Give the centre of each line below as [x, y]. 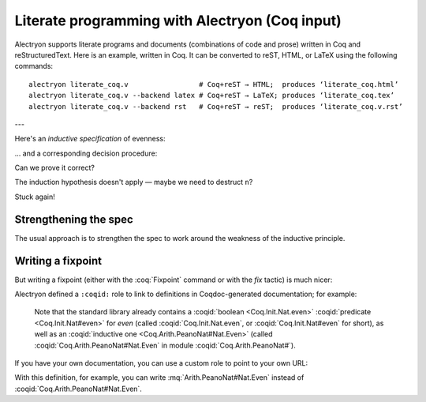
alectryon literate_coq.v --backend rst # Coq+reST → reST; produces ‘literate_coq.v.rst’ [216, 106]
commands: [34, 66]
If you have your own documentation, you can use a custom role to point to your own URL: [161, 363]
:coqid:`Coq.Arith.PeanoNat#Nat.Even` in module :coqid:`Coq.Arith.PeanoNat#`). [165, 345]
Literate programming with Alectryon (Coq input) [178, 21]
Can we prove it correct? [54, 168]
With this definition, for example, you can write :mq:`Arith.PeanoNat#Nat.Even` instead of [159, 378]
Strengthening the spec [74, 219]
